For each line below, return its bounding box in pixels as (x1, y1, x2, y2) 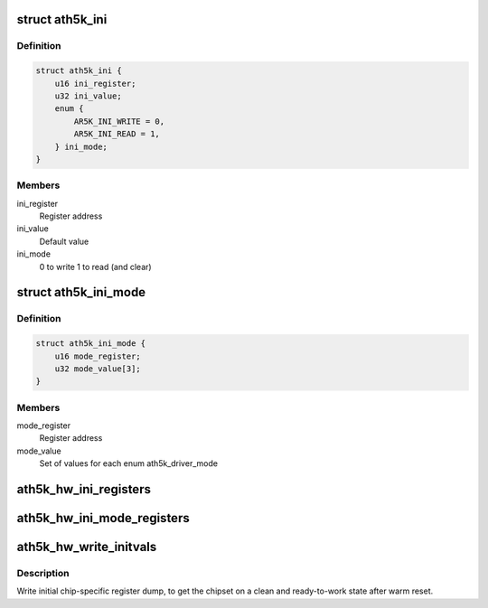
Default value (39, 236, 89, 247)
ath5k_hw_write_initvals (16, 539, 157, 555)
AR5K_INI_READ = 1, (73, 129, 160, 139)
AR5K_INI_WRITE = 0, (73, 116, 165, 126)
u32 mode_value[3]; (54, 363, 142, 374)
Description (16, 567, 70, 580)
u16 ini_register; (54, 78, 136, 89)
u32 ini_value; (54, 90, 122, 101)
